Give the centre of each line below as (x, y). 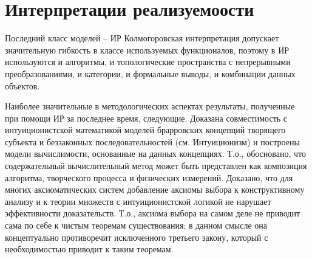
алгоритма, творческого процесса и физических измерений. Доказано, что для (149, 177)
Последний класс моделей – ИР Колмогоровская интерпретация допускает (142, 38)
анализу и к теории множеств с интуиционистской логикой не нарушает (138, 201)
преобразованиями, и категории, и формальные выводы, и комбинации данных (150, 73)
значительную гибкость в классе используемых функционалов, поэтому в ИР (147, 50)
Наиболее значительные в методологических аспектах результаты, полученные (150, 106)
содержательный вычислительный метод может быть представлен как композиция (156, 166)
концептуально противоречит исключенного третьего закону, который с (137, 237)
